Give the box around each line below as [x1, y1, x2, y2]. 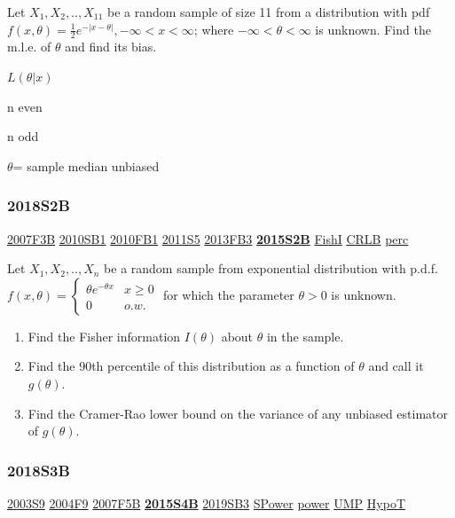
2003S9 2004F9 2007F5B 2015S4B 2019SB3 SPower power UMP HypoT [7, 493, 405, 512]
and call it [368, 357, 424, 375]
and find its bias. [65, 37, 157, 56]
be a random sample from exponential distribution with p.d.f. [104, 259, 438, 278]
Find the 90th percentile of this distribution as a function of [27, 357, 355, 375]
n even [7, 97, 43, 115]
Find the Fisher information [27, 326, 181, 345]
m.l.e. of [7, 37, 51, 56]
